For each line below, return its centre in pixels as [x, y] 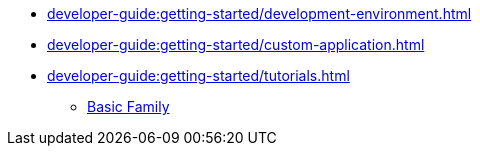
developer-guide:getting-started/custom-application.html [236, 44]
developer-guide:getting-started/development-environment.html [259, 13]
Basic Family [128, 106]
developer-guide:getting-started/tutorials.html [198, 75]
